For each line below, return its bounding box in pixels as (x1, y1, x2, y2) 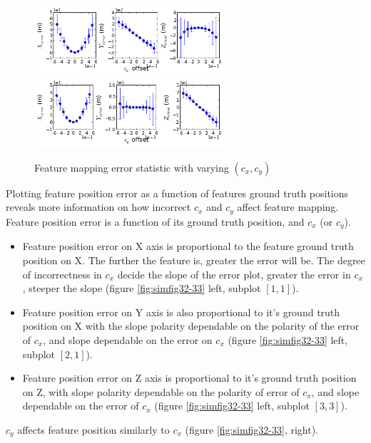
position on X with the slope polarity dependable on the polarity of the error (22, 318, 360, 333)
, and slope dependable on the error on (43, 332, 213, 347)
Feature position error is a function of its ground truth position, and (6, 214, 305, 229)
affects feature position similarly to (17, 422, 170, 437)
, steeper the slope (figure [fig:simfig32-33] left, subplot (22, 281, 261, 296)
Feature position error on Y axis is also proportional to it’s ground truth (22, 304, 340, 319)
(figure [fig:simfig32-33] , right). (185, 422, 319, 437)
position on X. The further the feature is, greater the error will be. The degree (22, 252, 365, 267)
